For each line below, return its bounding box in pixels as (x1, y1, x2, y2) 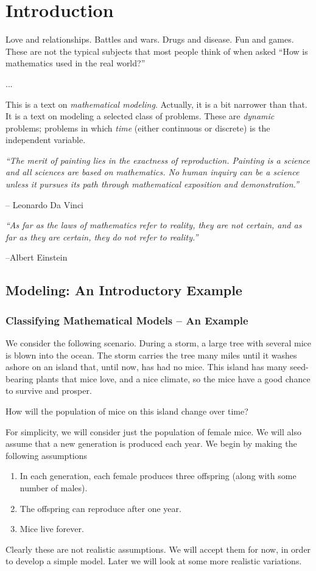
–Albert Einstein (5, 251, 68, 264)
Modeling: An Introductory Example (5, 281, 242, 300)
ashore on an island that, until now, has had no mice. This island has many (5, 360, 287, 373)
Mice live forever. (19, 522, 84, 535)
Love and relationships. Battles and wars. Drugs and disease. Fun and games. (5, 33, 294, 46)
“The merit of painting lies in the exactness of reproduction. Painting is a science (5, 153, 310, 166)
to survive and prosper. (5, 384, 92, 397)
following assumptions (5, 449, 88, 461)
